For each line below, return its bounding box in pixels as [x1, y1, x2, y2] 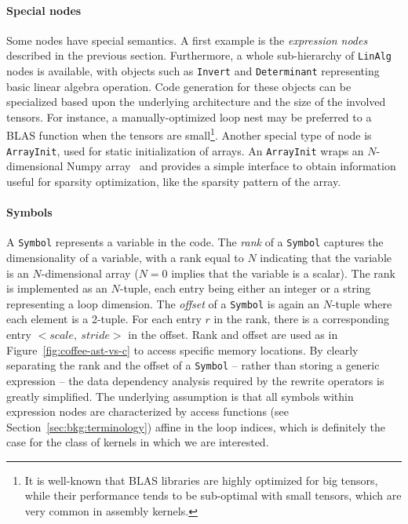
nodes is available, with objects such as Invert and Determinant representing [6, 63, 380, 79]
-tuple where [331, 295, 392, 311]
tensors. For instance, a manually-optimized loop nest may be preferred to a [6, 108, 372, 125]
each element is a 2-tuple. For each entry [6, 311, 202, 327]
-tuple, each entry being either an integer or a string [119, 280, 371, 297]
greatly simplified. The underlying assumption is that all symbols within [6, 388, 354, 404]
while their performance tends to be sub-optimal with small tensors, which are [24, 487, 402, 504]
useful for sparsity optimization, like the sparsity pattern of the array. [6, 173, 341, 189]
